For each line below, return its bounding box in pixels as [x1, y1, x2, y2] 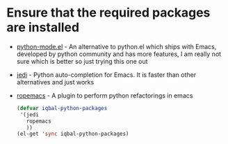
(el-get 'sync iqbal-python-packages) [16, 130, 129, 138]
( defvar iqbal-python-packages [16, 105, 108, 111]
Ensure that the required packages [6, 5, 211, 21]
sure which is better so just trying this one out [16, 57, 148, 65]
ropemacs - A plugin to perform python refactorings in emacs [16, 91, 193, 100]
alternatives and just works [16, 78, 95, 86]
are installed [6, 19, 80, 35]
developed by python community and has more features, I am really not [16, 50, 222, 58]
